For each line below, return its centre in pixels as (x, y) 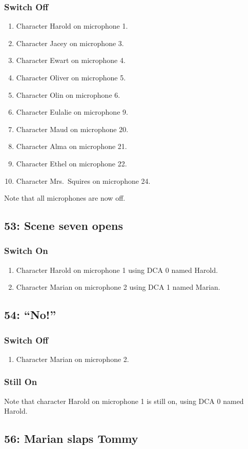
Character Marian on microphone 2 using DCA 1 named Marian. (118, 287)
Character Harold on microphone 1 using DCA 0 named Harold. (117, 270)
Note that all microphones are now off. (65, 198)
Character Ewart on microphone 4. (71, 60)
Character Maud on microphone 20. (72, 129)
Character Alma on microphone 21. (71, 146)
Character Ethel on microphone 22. (71, 163)
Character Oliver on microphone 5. (71, 77)
